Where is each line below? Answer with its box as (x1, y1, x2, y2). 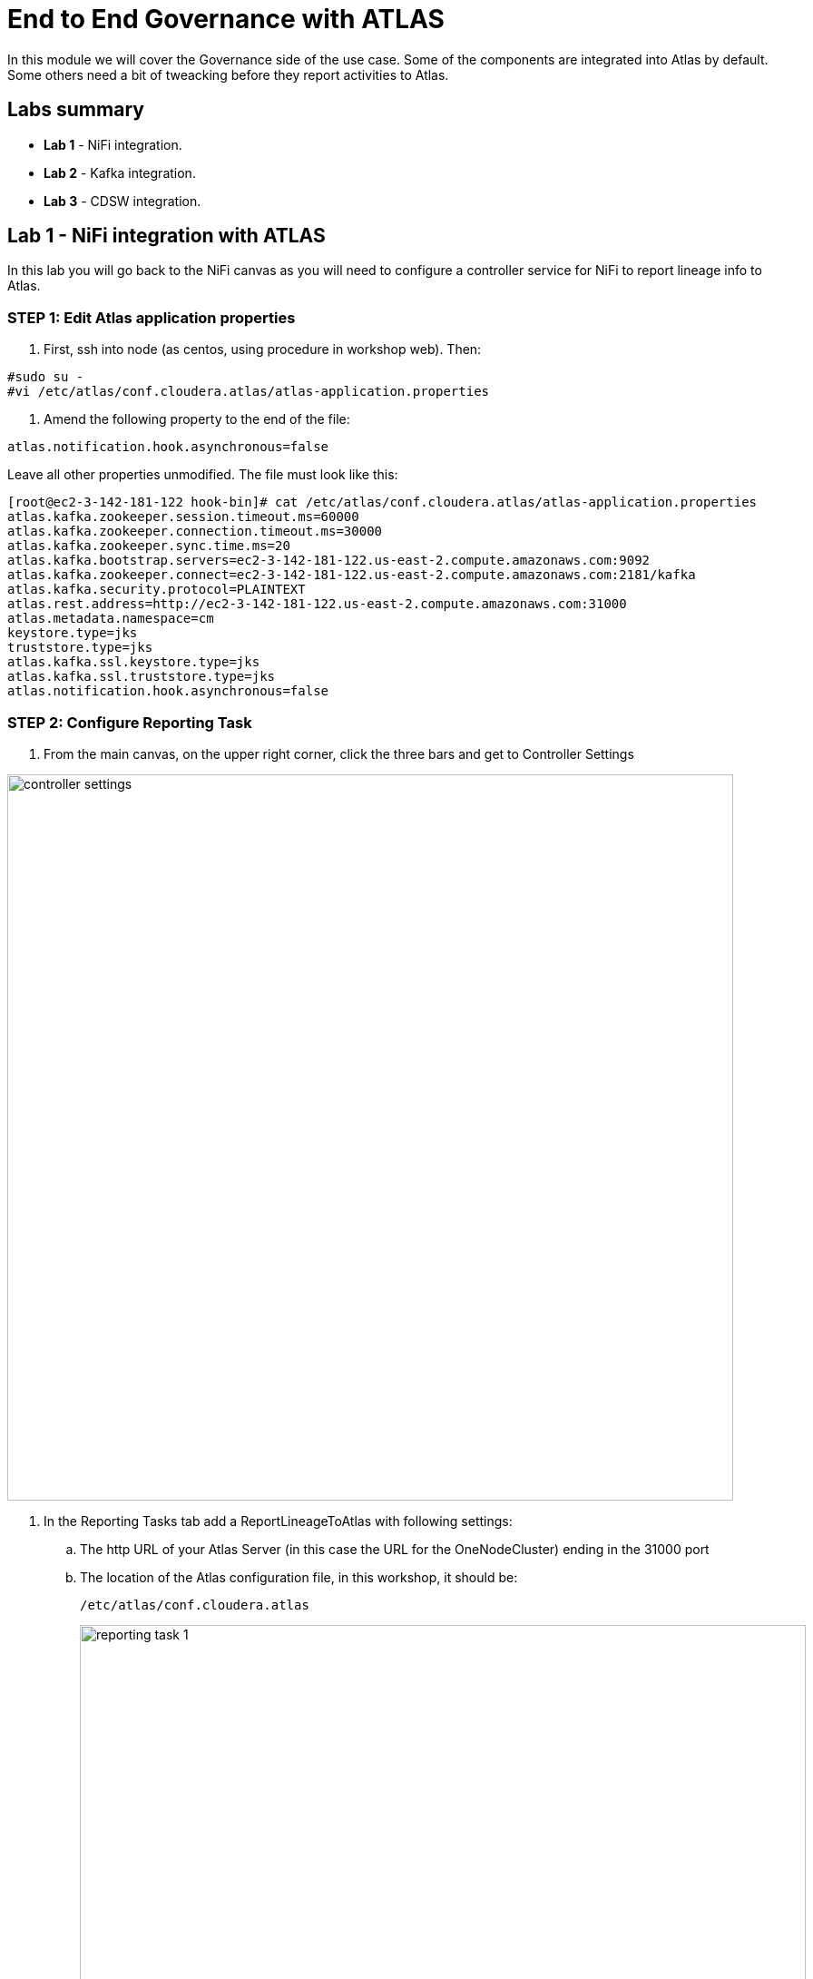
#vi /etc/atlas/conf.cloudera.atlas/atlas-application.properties (7, 384, 490, 399)
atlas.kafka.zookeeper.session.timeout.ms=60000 (7, 509, 359, 525)
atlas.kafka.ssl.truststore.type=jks (7, 669, 276, 684)
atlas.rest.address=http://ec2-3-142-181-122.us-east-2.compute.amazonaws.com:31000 (7, 596, 627, 612)
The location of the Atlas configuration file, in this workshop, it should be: (80, 1569, 518, 1585)
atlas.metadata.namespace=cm (7, 611, 214, 626)
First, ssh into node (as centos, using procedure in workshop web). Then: (44, 341, 482, 358)
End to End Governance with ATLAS (7, 4, 445, 34)
